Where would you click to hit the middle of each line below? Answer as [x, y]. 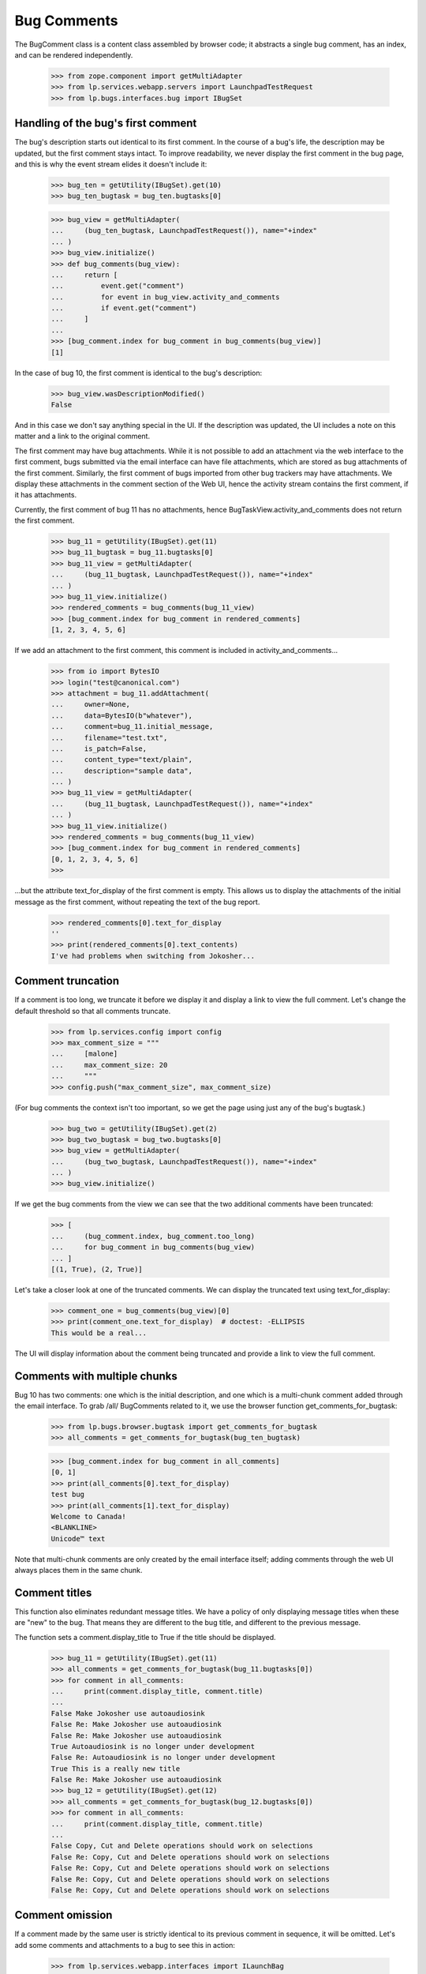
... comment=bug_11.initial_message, [132, 727]
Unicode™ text [78, 1539]
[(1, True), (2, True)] [97, 1270]
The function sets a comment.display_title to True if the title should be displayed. [145, 1637]
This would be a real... [99, 1333]
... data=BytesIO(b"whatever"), [122, 715]
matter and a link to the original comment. [82, 436]
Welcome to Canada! [88, 1516]
